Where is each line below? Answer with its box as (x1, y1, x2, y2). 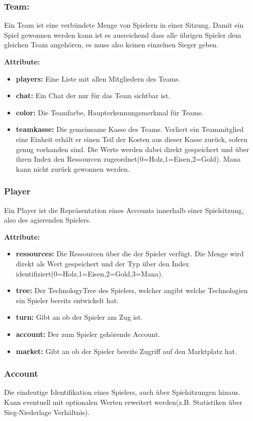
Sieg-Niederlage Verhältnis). (4, 406, 90, 417)
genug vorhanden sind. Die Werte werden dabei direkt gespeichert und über (16, 144, 249, 154)
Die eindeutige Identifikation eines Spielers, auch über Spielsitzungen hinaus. (4, 387, 240, 397)
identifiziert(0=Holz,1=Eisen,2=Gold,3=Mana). (16, 268, 163, 278)
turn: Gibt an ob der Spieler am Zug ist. (16, 312, 143, 322)
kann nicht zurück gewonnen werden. (16, 163, 130, 174)
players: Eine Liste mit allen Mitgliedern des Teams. (16, 73, 181, 84)
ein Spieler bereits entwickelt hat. (16, 295, 119, 305)
